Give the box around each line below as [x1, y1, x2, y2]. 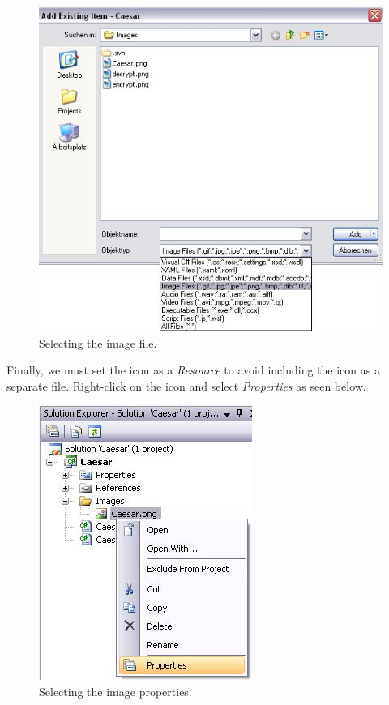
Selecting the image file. [39, 334, 157, 351]
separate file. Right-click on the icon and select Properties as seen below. [6, 377, 366, 394]
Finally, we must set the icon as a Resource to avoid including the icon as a [6, 361, 380, 378]
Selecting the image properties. [39, 683, 192, 700]
